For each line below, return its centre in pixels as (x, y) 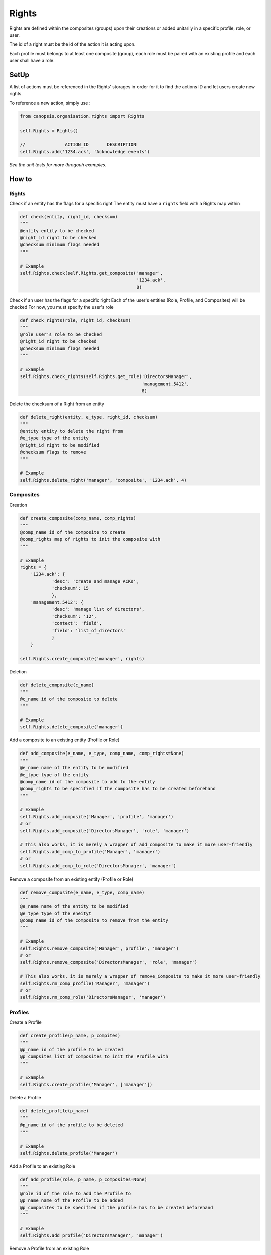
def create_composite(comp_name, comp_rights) (78, 518)
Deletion (18, 672)
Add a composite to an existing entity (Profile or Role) (64, 740)
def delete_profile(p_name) (54, 1111)
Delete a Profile (25, 1097)
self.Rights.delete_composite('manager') (72, 727)
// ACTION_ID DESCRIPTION (78, 145)
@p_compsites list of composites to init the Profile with (94, 1056)
